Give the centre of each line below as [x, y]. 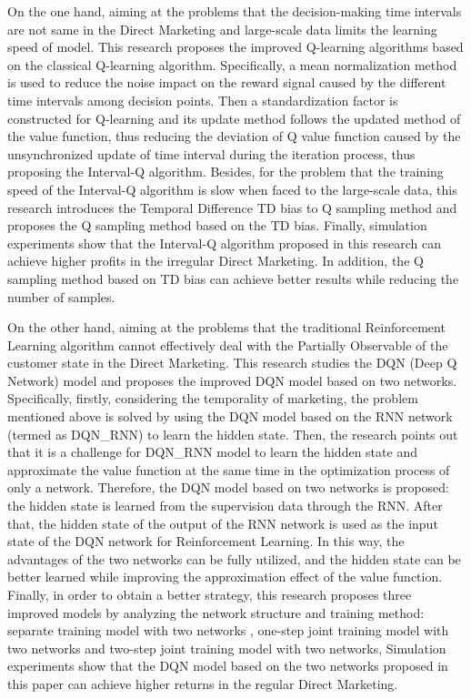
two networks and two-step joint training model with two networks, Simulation [227, 648]
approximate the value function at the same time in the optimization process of [229, 469]
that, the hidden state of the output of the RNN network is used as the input [223, 523]
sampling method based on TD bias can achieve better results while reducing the [233, 278]
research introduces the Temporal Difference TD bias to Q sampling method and [232, 207]
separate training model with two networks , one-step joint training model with [228, 630]
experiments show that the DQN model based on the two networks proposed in [228, 666]
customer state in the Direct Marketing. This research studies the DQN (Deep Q [232, 363]
